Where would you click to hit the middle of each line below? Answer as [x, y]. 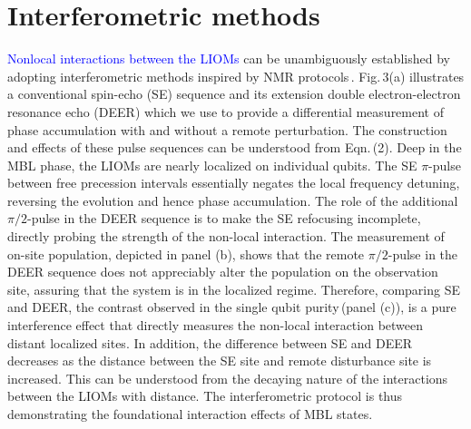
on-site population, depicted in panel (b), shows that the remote [186, 253]
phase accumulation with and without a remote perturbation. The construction [227, 129]
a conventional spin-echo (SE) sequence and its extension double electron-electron [234, 94]
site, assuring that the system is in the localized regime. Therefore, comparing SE [234, 289]
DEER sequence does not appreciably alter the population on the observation [223, 272]
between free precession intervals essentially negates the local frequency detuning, [234, 183]
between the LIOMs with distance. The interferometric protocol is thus [205, 396]
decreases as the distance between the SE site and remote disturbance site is [220, 361]
